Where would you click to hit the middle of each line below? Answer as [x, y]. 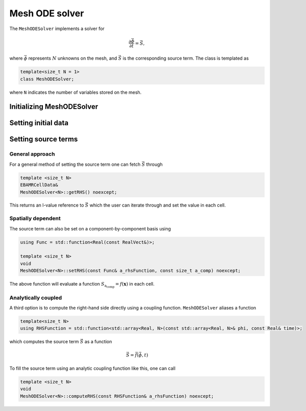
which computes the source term [44, 342]
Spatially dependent [35, 218]
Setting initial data [39, 123]
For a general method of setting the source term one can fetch [75, 164]
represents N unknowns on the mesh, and [73, 58]
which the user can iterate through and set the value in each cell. [158, 205]
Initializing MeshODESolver [54, 107]
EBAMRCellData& [39, 185]
